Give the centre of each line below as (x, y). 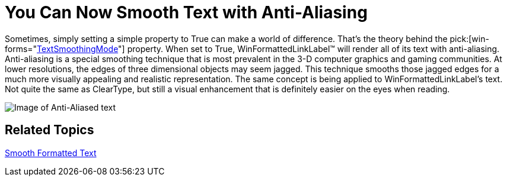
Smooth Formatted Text (51, 153)
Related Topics (50, 130)
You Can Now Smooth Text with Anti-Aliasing (186, 12)
